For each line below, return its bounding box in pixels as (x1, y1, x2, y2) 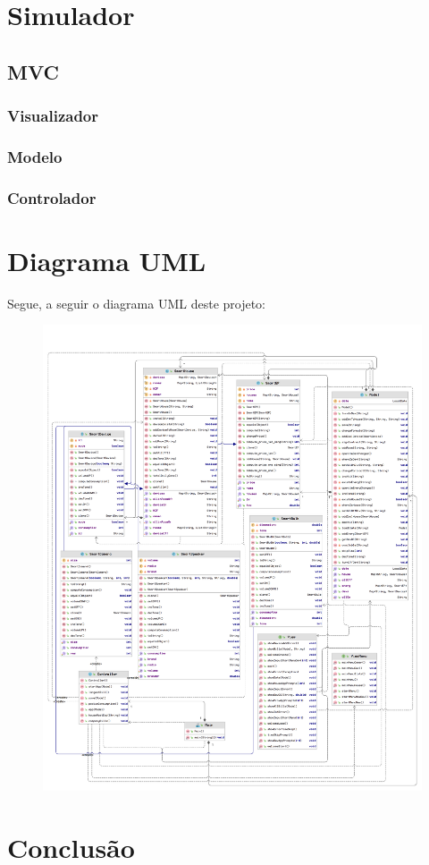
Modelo (7, 145, 63, 167)
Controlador (7, 186, 97, 208)
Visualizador (7, 105, 99, 127)
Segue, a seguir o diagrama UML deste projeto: (7, 293, 266, 312)
